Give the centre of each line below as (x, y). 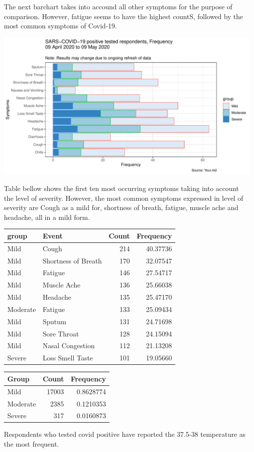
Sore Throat (61, 333)
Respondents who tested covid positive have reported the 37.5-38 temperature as (125, 434)
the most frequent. (32, 444)
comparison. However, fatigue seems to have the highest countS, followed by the (124, 16)
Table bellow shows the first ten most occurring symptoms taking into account (121, 188)
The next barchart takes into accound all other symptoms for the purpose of (118, 6)
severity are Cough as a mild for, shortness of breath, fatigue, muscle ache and (121, 207)
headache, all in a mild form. (47, 217)
